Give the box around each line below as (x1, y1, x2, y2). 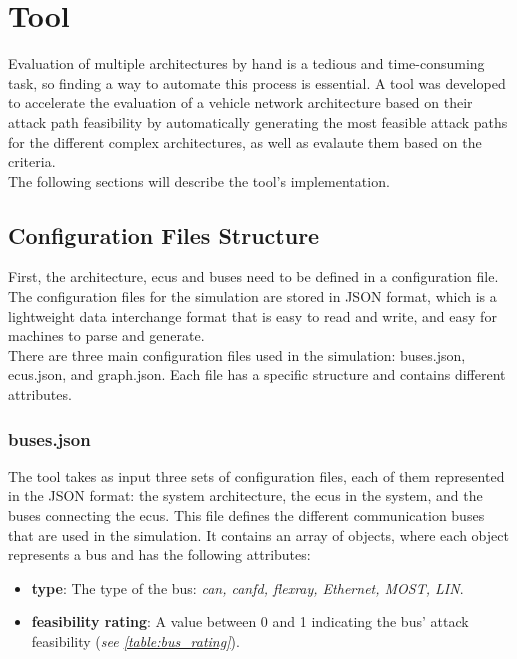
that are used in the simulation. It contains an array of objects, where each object (8, 524, 509, 545)
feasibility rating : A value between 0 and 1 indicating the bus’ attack (31, 611, 469, 632)
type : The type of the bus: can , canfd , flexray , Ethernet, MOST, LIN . (31, 577, 464, 598)
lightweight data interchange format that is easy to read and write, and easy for (8, 305, 497, 326)
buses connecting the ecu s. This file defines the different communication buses (8, 505, 485, 526)
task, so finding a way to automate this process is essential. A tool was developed (8, 72, 506, 93)
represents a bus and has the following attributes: (8, 544, 311, 565)
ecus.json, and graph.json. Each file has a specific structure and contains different (8, 364, 506, 385)
